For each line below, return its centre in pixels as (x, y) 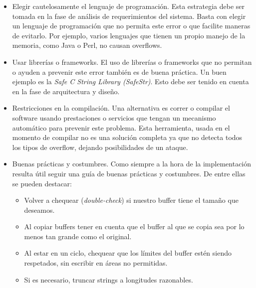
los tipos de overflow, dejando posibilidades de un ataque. (100, 147)
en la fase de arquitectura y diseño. (66, 91)
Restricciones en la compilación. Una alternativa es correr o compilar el (121, 108)
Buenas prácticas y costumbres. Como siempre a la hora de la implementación (132, 164)
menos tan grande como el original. (78, 236)
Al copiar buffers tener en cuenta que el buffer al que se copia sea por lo (134, 226)
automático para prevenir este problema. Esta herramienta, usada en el (121, 127)
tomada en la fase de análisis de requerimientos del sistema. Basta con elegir (129, 16)
